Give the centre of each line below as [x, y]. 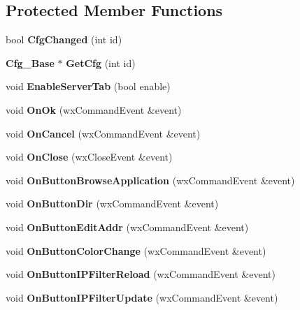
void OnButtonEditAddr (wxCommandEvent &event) [127, 227]
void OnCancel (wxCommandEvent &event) [103, 133]
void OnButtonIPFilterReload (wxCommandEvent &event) [141, 274]
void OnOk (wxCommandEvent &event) [94, 109]
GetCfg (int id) [101, 62]
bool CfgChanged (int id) [64, 39]
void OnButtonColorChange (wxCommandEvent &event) [136, 250]
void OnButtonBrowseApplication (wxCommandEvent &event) [150, 180]
